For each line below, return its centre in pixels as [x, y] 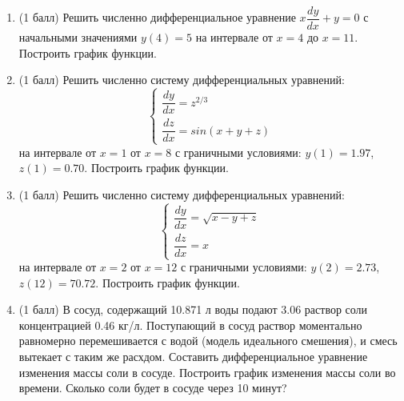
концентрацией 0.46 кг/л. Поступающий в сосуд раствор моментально [190, 325]
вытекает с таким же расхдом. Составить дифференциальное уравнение [193, 356]
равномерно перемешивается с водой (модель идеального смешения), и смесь [208, 341]
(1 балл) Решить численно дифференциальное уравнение [157, 17]
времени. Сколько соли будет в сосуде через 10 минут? [153, 388]
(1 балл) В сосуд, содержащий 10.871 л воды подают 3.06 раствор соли [193, 309]
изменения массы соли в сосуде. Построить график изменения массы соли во [207, 372]
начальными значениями [78, 37]
